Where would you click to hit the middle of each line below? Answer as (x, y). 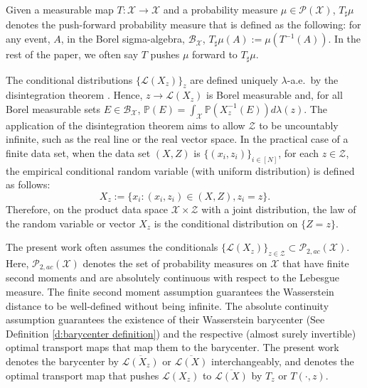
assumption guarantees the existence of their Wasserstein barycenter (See (165, 319)
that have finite (316, 263)
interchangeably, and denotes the (282, 361)
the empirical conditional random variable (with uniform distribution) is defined (180, 170)
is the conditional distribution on (226, 223)
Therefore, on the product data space (87, 209)
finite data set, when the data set (78, 152)
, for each (298, 152)
